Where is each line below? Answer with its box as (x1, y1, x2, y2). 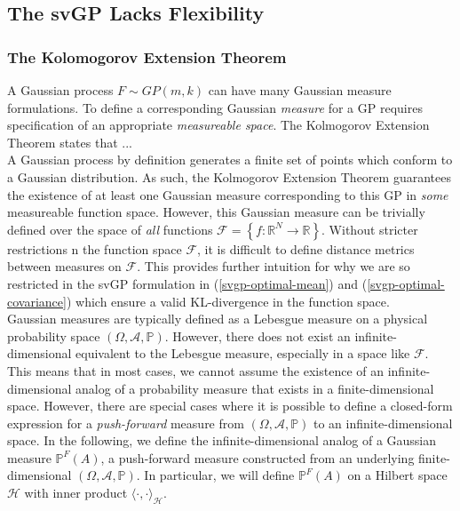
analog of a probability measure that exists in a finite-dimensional (75, 379, 434, 397)
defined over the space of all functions (7, 220, 213, 238)
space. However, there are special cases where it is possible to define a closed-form (7, 396, 453, 415)
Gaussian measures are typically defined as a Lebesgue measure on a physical (7, 309, 428, 328)
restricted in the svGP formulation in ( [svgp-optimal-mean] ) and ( (7, 274, 368, 292)
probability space (7, 326, 100, 345)
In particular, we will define (144, 466, 295, 484)
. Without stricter (321, 220, 418, 238)
